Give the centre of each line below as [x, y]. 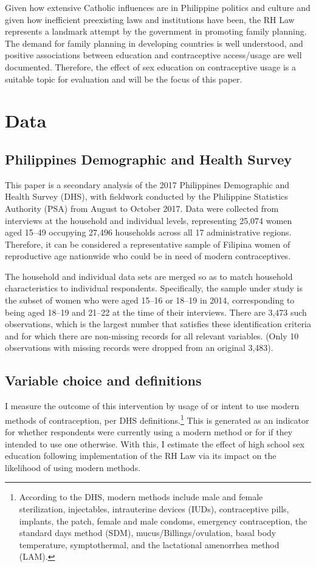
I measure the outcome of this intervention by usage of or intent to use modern [152, 406]
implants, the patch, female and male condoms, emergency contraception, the [163, 521]
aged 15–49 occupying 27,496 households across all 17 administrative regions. [148, 232]
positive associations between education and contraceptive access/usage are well [153, 55]
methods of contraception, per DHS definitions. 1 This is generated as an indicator [157, 419]
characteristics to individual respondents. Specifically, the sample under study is [154, 288]
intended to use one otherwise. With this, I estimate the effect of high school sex [155, 443]
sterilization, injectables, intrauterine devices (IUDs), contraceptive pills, [154, 509]
